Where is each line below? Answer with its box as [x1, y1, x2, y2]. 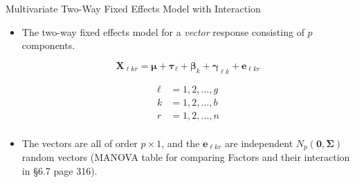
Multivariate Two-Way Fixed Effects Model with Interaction [6, 1, 261, 15]
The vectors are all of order [21, 135, 138, 150]
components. [21, 38, 75, 52]
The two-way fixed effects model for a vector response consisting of [21, 24, 304, 39]
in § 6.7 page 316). [21, 163, 98, 177]
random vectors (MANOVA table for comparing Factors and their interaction [21, 150, 350, 164]
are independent [225, 135, 293, 150]
